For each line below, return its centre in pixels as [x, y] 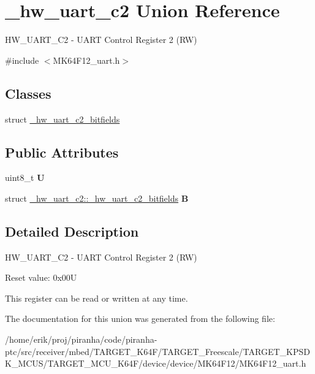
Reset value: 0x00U [41, 277]
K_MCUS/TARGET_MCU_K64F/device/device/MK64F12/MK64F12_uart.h [156, 363]
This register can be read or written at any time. [97, 298]
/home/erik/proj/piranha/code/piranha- [81, 339]
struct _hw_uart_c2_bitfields [63, 119]
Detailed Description [72, 231]
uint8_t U [25, 177]
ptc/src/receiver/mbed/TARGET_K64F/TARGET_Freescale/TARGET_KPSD [157, 351]
